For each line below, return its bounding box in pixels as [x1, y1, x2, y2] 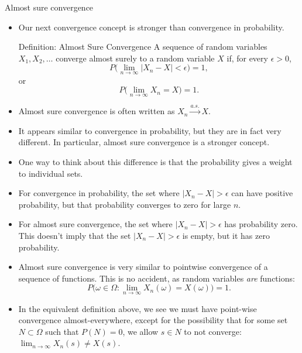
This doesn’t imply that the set [18, 229, 131, 241]
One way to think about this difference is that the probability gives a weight [18, 155, 293, 167]
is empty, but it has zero [182, 229, 270, 241]
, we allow [122, 325, 159, 337]
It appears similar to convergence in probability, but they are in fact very [18, 124, 282, 136]
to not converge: [184, 325, 242, 337]
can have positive [231, 187, 293, 199]
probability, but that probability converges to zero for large [18, 198, 231, 210]
